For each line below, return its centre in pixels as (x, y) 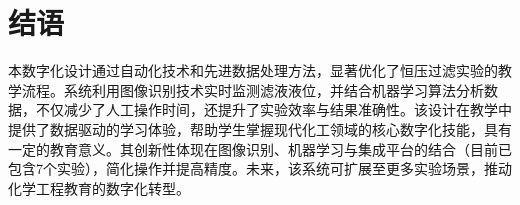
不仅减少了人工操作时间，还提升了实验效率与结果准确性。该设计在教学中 (273, 109)
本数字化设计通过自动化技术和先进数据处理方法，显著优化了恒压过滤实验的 (253, 70)
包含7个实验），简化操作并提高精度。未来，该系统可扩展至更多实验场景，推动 (260, 168)
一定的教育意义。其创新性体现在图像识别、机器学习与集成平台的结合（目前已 (260, 148)
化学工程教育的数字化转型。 (99, 187)
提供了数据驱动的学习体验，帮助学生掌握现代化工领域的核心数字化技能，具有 (260, 128)
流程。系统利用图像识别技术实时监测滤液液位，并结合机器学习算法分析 (252, 89)
